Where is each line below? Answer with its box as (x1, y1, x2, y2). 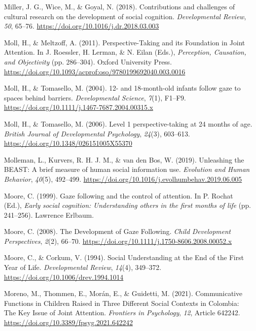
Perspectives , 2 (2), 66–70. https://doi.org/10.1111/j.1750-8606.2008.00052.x (4, 235, 232, 246)
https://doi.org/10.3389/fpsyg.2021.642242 (4, 317, 133, 328)
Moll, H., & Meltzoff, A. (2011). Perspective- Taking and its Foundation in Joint (4, 37, 245, 47)
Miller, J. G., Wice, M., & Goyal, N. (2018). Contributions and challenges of (4, 1, 235, 11)
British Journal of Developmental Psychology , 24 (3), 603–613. (4, 128, 190, 138)
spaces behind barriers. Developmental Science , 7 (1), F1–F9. (4, 92, 186, 102)
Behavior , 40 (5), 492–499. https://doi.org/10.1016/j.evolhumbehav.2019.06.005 (4, 173, 242, 184)
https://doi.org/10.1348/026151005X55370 (4, 138, 132, 148)
